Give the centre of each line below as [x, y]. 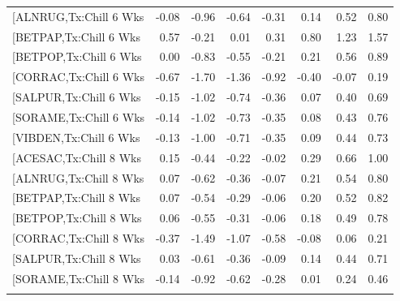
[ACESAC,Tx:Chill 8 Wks [77, 157]
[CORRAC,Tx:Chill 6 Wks [79, 77]
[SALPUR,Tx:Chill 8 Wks [77, 258]
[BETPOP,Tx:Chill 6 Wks [77, 56]
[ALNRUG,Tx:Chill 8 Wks [78, 177]
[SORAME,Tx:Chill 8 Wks [79, 278]
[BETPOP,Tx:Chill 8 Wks [77, 218]
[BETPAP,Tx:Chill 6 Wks [77, 36]
